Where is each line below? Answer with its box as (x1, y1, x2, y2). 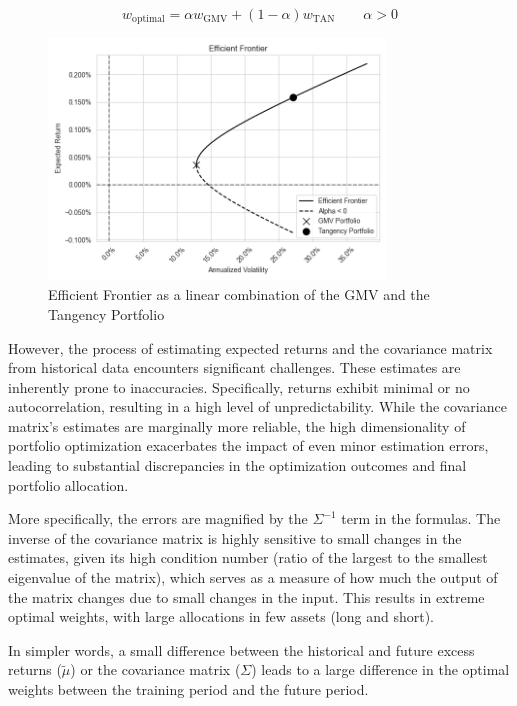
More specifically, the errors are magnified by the (8, 508, 308, 529)
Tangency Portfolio (48, 303, 165, 324)
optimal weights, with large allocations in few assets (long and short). (8, 606, 434, 627)
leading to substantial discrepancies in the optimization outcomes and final (8, 455, 467, 476)
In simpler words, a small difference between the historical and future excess (8, 639, 475, 660)
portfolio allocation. (8, 474, 129, 495)
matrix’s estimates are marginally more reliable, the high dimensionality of (8, 415, 466, 436)
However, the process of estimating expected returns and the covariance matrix (8, 337, 493, 358)
